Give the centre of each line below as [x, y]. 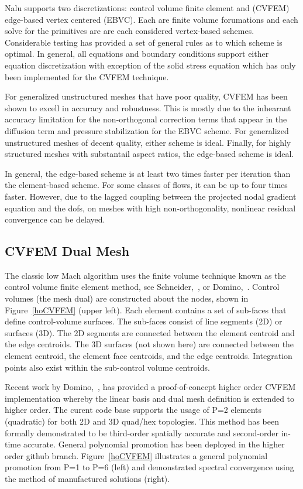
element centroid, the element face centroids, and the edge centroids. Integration [149, 356]
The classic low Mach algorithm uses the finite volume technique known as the [145, 275]
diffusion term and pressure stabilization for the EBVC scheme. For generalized [147, 130]
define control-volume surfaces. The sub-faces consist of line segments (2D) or [144, 321]
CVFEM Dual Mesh [67, 251]
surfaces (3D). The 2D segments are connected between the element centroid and [150, 332]
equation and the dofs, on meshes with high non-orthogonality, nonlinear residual [150, 208]
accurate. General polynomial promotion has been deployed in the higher [154, 444]
